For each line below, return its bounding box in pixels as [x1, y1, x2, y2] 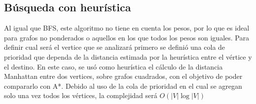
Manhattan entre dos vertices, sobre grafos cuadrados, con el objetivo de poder [4, 71, 243, 81]
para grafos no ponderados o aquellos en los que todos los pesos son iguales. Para [4, 32, 249, 42]
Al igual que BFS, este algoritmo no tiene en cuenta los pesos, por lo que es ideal [4, 23, 250, 33]
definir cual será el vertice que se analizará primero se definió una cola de [4, 42, 225, 52]
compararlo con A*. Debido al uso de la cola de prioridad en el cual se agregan [4, 80, 242, 91]
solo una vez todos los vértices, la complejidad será [4, 90, 157, 101]
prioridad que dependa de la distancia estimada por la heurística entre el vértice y [4, 51, 252, 62]
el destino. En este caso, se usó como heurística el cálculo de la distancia [4, 61, 223, 71]
